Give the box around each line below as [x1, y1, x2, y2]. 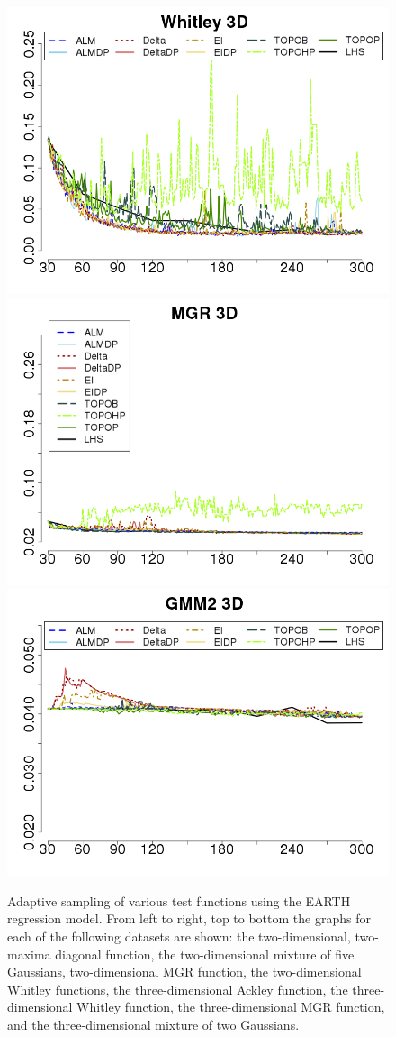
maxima [7, 944, 51, 963]
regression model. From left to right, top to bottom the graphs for [7, 909, 371, 928]
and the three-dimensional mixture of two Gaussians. [7, 1014, 300, 1033]
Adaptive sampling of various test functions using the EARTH [7, 891, 351, 910]
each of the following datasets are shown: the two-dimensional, [7, 926, 351, 945]
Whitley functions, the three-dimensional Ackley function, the [7, 979, 348, 998]
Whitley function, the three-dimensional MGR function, [76, 997, 385, 1016]
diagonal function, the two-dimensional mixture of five [55, 944, 355, 963]
